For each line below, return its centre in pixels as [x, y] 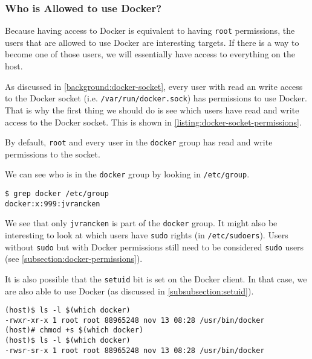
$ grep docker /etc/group [57, 194]
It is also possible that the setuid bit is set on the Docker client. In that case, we [156, 278]
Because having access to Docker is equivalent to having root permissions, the [150, 30]
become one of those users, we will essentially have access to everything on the [150, 54]
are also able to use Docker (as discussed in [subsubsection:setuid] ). [129, 291]
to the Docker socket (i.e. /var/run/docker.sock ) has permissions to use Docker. [156, 98]
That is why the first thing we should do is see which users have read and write [152, 110]
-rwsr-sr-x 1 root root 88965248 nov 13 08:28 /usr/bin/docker [135, 350]
